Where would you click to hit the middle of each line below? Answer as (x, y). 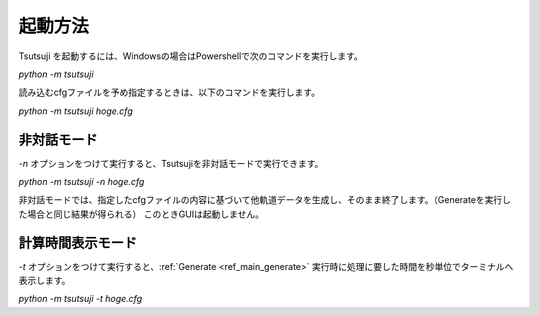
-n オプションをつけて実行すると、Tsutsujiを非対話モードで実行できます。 (171, 163)
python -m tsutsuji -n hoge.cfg (81, 182)
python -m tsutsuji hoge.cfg (76, 111)
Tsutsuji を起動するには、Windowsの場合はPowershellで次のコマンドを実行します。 (191, 56)
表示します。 (44, 281)
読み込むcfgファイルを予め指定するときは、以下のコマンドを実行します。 (169, 92)
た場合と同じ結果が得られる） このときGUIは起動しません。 (141, 214)
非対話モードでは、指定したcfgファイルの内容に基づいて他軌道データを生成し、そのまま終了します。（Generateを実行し (265, 200)
